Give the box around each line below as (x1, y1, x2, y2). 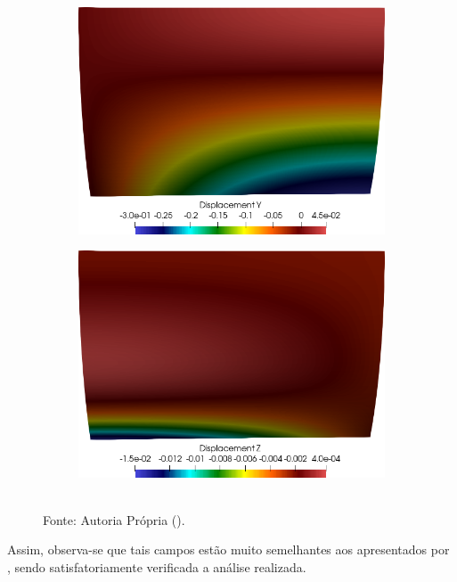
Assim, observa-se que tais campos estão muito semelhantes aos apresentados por (7, 540, 450, 559)
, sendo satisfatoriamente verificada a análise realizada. (7, 557, 306, 576)
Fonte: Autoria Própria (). (43, 510, 185, 529)
